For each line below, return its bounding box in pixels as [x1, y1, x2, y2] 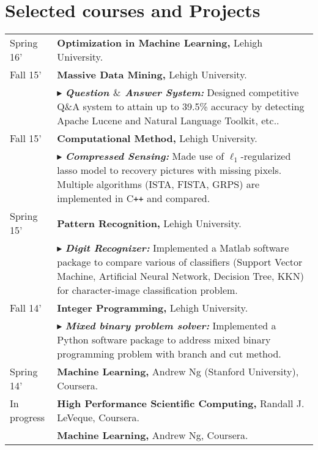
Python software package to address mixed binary [57, 332, 271, 347]
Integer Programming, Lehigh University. [57, 301, 248, 315]
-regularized [240, 149, 291, 163]
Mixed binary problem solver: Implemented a [65, 318, 276, 333]
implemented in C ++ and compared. [57, 191, 210, 206]
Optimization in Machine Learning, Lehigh [57, 36, 263, 50]
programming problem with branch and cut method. [57, 347, 281, 361]
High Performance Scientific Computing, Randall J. [57, 396, 305, 411]
